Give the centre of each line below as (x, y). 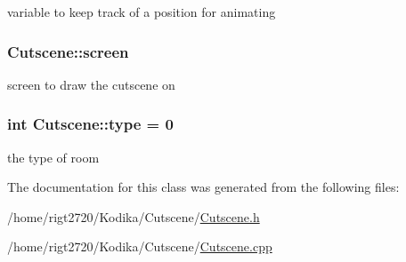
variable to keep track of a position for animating (142, 12)
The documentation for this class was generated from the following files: (203, 187)
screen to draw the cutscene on (91, 84)
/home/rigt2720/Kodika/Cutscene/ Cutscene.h (134, 216)
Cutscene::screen (68, 51)
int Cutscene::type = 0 (90, 124)
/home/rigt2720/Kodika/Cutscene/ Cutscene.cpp (140, 246)
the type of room (53, 157)
